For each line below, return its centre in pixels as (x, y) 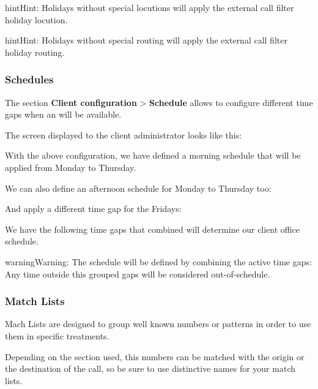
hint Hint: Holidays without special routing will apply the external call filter (146, 40)
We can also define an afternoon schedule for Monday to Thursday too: (138, 188)
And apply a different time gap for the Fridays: (93, 209)
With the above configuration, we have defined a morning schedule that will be (153, 155)
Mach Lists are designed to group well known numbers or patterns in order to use (158, 324)
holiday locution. (36, 19)
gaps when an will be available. (63, 114)
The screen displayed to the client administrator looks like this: (124, 134)
